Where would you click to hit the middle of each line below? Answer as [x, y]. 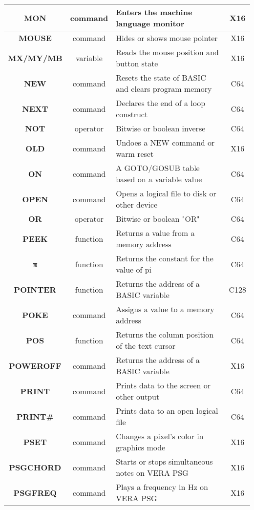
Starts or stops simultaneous [164, 461]
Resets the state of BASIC [161, 77]
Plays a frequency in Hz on [162, 487]
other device [137, 204]
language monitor [150, 23]
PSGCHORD [35, 467]
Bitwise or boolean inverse [161, 128]
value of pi [134, 269]
